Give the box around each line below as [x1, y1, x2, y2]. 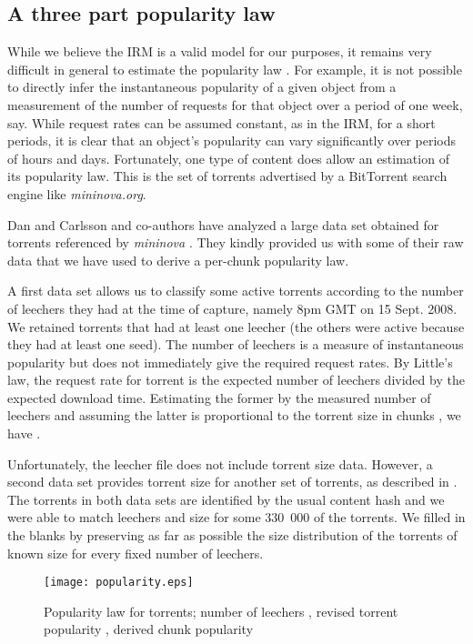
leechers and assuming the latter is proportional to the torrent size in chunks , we [7, 406, 461, 425]
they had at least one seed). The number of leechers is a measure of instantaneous [7, 335, 464, 354]
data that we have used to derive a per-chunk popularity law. [7, 250, 349, 269]
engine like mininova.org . [7, 184, 146, 203]
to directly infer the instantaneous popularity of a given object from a [7, 77, 397, 96]
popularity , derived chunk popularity [44, 619, 254, 639]
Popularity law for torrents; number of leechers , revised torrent [44, 601, 398, 620]
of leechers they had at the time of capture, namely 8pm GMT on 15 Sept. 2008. [7, 298, 458, 317]
